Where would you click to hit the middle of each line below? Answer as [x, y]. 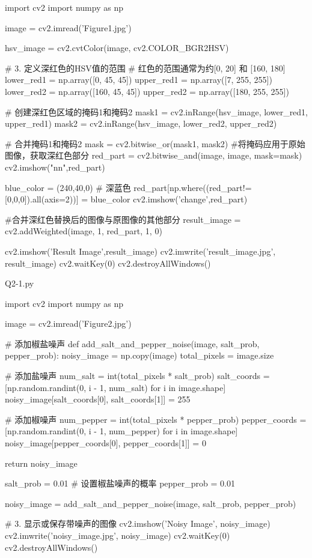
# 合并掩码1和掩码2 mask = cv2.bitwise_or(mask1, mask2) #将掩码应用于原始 [155, 143]
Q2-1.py [20, 283]
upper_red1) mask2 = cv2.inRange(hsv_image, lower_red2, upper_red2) [141, 123]
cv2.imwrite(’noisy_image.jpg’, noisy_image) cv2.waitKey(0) [118, 535]
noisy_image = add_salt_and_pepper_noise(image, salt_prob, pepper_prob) [151, 503]
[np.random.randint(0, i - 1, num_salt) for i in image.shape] [115, 387]
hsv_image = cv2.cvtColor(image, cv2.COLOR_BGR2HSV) [117, 48]
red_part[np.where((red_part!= [193, 187]
